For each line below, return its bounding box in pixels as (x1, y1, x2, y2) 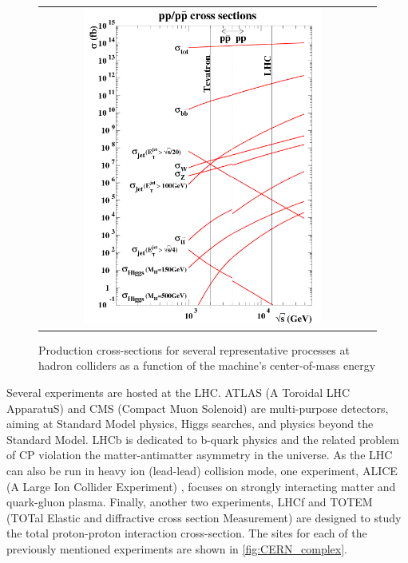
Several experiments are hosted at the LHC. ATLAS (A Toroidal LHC (6, 384, 351, 401)
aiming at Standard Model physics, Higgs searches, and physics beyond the (6, 415, 374, 432)
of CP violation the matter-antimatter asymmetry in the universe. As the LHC (6, 446, 393, 463)
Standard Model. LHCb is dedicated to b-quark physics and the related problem (6, 430, 399, 447)
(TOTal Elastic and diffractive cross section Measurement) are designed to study (6, 509, 402, 525)
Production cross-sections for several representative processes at (38, 341, 350, 358)
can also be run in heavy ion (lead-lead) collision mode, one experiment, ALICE (6, 462, 398, 479)
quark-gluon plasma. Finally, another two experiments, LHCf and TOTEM (6, 494, 373, 510)
